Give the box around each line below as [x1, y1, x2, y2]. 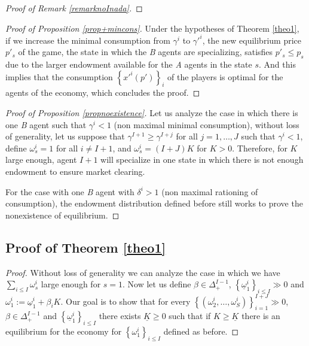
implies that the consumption [5, 70, 113, 83]
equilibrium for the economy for [5, 325, 122, 338]
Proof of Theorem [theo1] [5, 238, 166, 256]
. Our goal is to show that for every [60, 295, 191, 307]
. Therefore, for [232, 141, 287, 154]
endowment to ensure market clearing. [5, 165, 145, 178]
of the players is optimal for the [167, 70, 283, 83]
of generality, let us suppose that [5, 130, 125, 142]
